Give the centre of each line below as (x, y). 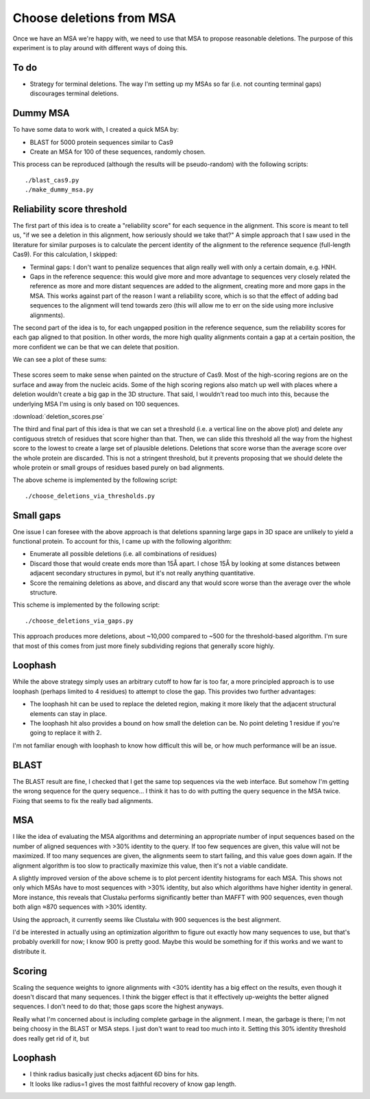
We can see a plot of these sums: (60, 360)
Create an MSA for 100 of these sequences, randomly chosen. (118, 152)
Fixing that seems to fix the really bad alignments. (83, 800)
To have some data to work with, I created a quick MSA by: (96, 130)
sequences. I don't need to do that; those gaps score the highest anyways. (118, 1006)
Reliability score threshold (70, 209)
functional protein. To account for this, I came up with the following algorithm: (122, 542)
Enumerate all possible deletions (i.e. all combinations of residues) (123, 554)
